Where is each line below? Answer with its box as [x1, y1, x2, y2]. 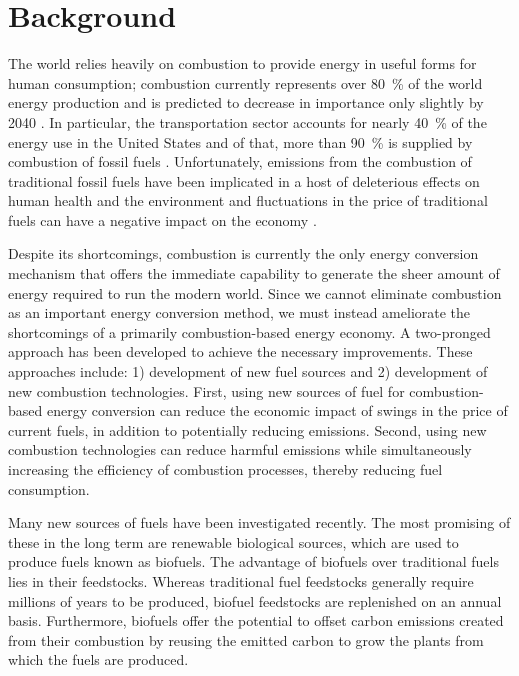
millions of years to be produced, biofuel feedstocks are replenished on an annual [8, 590, 502, 611]
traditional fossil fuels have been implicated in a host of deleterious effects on [8, 170, 480, 191]
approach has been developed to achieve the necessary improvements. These [8, 341, 473, 362]
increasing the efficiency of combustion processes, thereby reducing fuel [8, 459, 443, 479]
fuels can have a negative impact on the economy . [8, 209, 317, 230]
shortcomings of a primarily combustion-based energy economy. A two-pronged [8, 321, 491, 342]
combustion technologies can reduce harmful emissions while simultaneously [8, 439, 472, 460]
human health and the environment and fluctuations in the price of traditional [8, 190, 488, 211]
